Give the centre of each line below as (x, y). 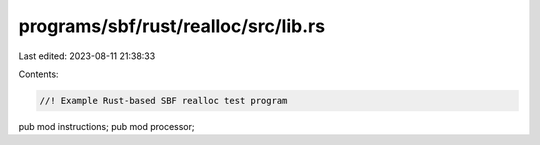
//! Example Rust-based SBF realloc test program (163, 100)
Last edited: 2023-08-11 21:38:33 (87, 56)
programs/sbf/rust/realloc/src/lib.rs (171, 26)
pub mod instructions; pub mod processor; (106, 126)
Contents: (38, 74)
